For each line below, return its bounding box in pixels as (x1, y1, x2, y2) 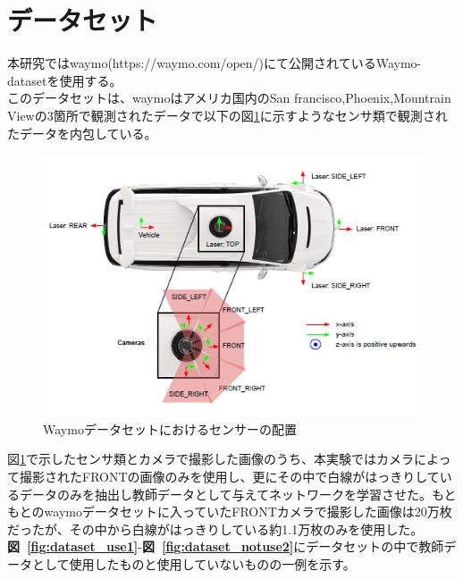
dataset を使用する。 (7, 71, 122, 89)
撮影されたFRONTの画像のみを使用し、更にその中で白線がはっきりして (19, 466, 440, 485)
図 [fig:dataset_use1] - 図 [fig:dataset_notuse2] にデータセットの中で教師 (7, 537, 444, 556)
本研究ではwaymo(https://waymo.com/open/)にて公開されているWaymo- (7, 54, 422, 72)
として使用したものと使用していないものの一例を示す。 (31, 554, 356, 573)
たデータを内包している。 (7, 123, 157, 142)
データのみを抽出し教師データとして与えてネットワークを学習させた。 (19, 484, 432, 503)
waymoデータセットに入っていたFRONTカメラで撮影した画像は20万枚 (44, 502, 452, 521)
